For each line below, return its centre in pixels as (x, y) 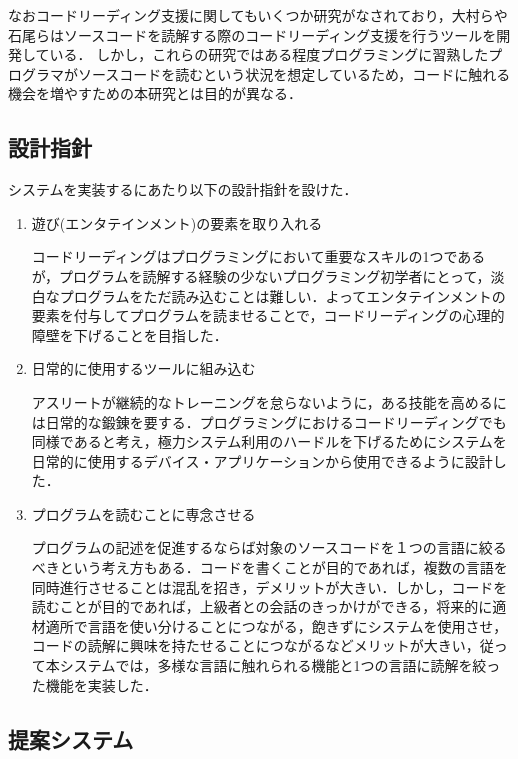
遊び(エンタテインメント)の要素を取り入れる (177, 222)
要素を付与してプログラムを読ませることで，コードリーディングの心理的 (268, 315)
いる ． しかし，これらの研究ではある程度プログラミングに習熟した (269, 54)
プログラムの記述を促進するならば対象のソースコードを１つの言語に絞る (269, 547)
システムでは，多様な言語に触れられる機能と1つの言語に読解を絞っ (280, 665)
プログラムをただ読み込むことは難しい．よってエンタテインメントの (282, 295)
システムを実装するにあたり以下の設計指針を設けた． (183, 189)
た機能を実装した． (94, 684)
